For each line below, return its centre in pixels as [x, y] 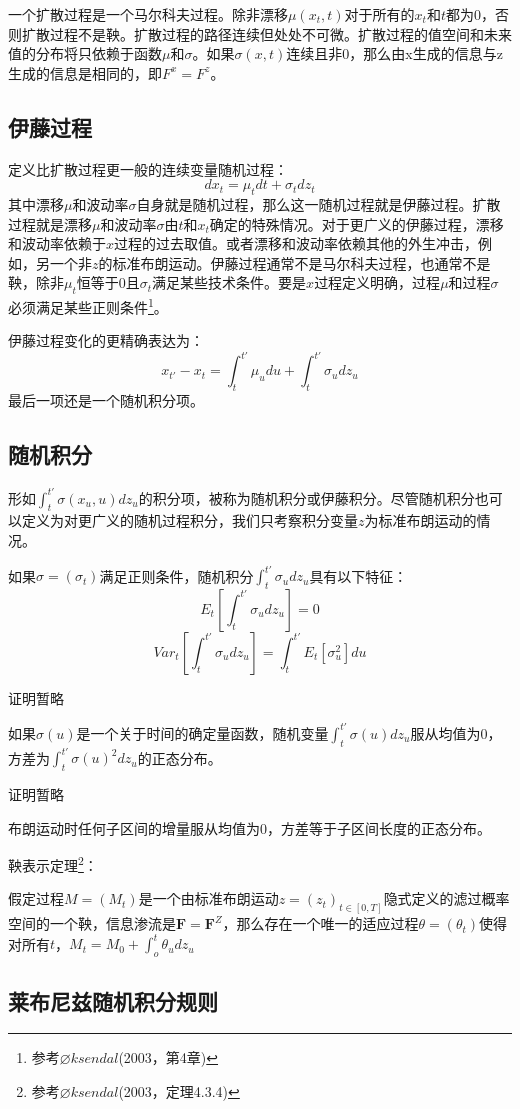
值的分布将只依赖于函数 [85, 53]
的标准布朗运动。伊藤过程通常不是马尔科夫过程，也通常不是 [294, 262]
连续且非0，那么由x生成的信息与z [394, 53]
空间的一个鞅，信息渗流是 [92, 923]
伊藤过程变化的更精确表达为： [106, 340]
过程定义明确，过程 [377, 282]
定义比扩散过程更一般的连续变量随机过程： [148, 168]
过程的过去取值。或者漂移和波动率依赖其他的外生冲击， [296, 243]
